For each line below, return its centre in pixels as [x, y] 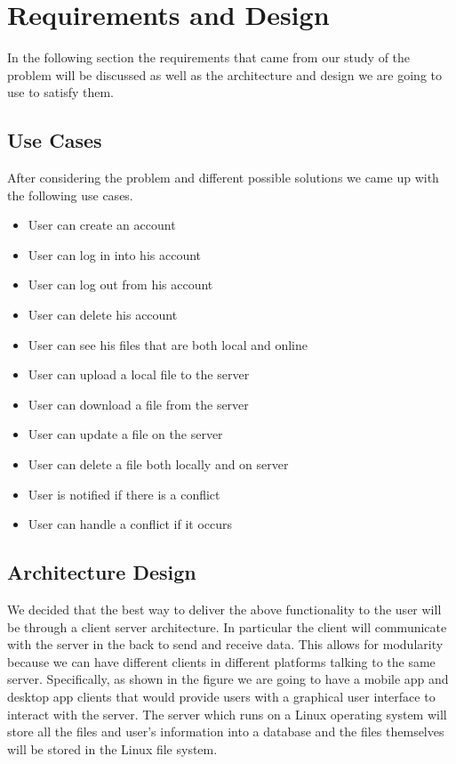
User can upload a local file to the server [139, 374]
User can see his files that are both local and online [168, 344]
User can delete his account [103, 315]
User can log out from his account [120, 284]
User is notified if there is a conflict [124, 494]
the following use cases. [70, 195]
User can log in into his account [115, 254]
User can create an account [102, 225]
